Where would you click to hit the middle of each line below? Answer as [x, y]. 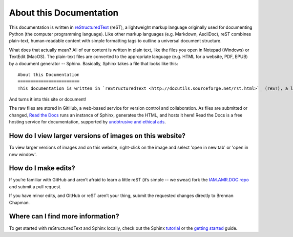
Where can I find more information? [64, 216]
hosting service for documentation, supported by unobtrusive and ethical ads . [87, 122]
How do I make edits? [42, 168]
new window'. [23, 154]
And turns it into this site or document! [48, 99]
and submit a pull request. [35, 187]
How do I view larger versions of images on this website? [97, 136]
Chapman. [20, 202]
